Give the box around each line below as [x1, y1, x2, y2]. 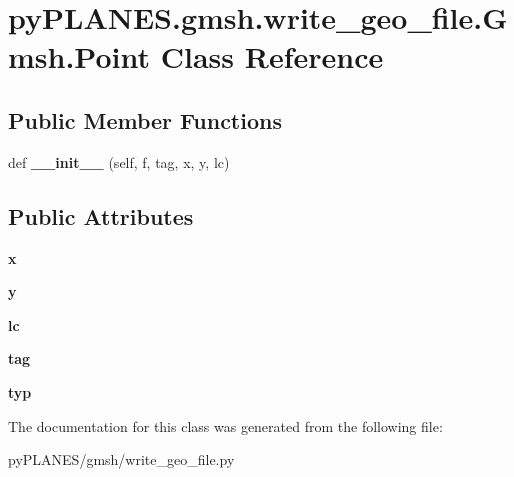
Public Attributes [8, 200, 194, 231]
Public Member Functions [8, 104, 282, 135]
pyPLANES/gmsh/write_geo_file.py [8, 449, 235, 470]
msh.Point [8, 36, 151, 77]
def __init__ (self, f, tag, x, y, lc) [8, 151, 230, 172]
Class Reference [160, 36, 384, 77]
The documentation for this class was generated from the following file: [8, 415, 443, 436]
